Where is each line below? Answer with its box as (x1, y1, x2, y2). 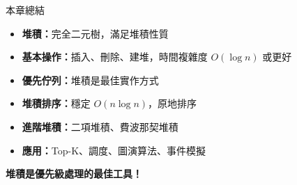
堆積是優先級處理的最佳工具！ (6, 166, 142, 181)
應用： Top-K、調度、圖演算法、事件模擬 (22, 143, 206, 157)
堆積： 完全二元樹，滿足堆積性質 (22, 26, 169, 40)
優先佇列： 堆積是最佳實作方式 (22, 72, 159, 87)
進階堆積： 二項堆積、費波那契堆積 (22, 119, 178, 134)
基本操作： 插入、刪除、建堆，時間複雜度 (22, 49, 208, 64)
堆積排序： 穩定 (22, 96, 91, 111)
